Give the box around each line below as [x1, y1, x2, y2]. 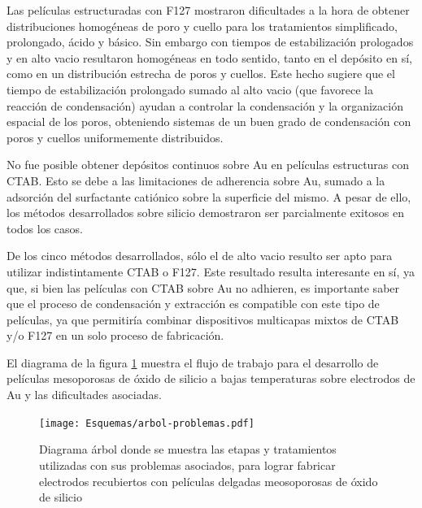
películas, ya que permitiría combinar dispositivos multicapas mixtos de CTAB [7, 310, 399, 328]
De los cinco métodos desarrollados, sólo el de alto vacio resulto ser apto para [7, 247, 393, 264]
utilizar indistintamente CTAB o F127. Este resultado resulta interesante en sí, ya [7, 263, 415, 280]
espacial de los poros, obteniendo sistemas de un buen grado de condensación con [7, 113, 411, 130]
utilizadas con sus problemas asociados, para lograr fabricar [39, 456, 336, 473]
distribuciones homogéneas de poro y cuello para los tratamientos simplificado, [7, 17, 398, 34]
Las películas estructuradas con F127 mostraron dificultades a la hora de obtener [7, 2, 410, 18]
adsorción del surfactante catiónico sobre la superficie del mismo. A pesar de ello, [7, 188, 411, 205]
